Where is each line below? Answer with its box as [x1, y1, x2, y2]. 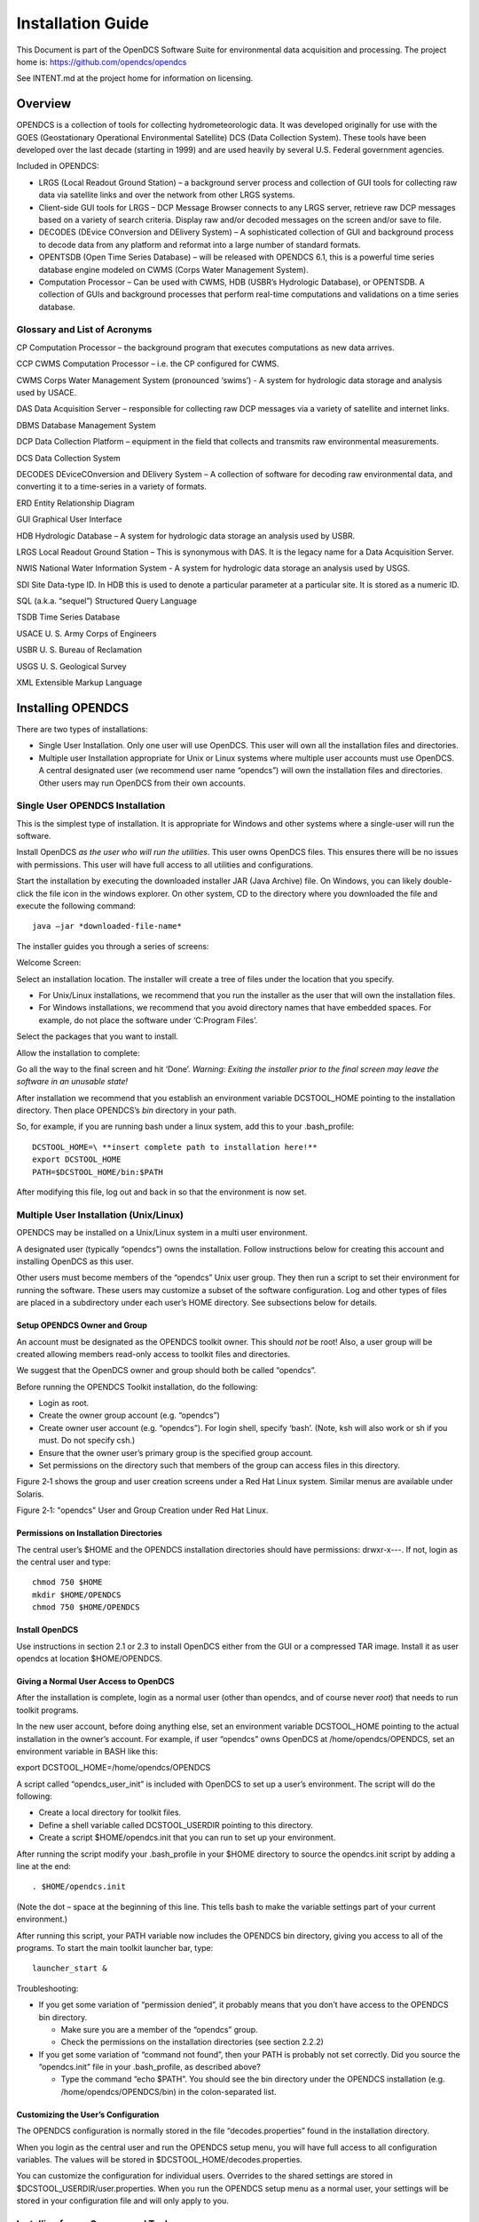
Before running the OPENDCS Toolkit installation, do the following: [16, 1381, 258, 1392]
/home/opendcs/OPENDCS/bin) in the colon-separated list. [60, 2086, 277, 2097]
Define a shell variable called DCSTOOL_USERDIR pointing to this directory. [38, 1819, 314, 1830]
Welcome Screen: [16, 957, 82, 968]
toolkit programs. [16, 1705, 79, 1715]
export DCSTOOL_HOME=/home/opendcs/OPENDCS [16, 1762, 211, 1773]
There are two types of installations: [16, 723, 148, 734]
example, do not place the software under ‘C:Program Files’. [38, 1014, 257, 1026]
